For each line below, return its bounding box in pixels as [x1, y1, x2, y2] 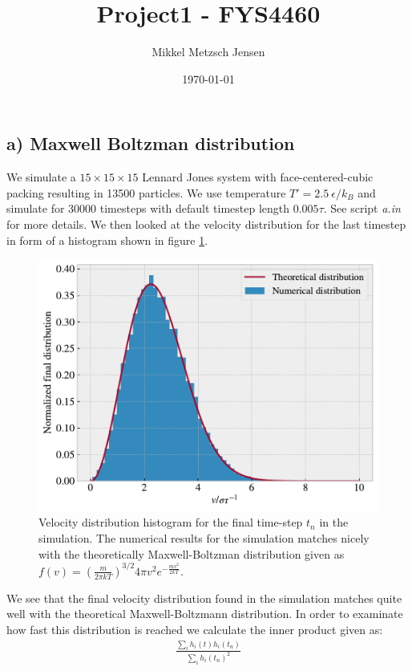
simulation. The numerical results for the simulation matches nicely [38, 530, 370, 547]
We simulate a [6, 169, 76, 185]
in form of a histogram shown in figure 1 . [6, 231, 208, 248]
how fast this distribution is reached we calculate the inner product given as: [6, 620, 383, 637]
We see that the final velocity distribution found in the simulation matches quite [6, 589, 402, 606]
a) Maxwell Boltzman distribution [6, 131, 295, 156]
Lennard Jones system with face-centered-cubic [142, 169, 374, 185]
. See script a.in [323, 200, 401, 217]
